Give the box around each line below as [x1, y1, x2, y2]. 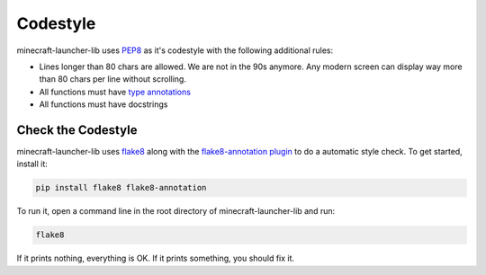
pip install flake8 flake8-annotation [35, 182, 207, 193]
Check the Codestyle [16, 122, 138, 137]
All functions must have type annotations [39, 86, 191, 97]
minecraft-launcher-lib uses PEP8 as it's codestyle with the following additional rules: [16, 45, 333, 56]
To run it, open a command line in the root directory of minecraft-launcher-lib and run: [16, 206, 336, 217]
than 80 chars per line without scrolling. [39, 74, 186, 84]
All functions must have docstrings [39, 99, 168, 110]
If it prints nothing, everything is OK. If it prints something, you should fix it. [16, 253, 295, 264]
